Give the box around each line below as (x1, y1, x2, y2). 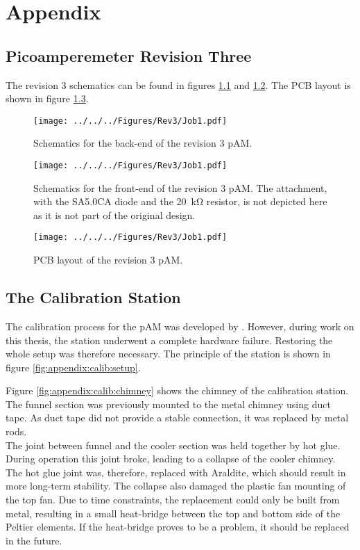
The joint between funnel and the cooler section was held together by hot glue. (6, 437, 341, 452)
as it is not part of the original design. (33, 207, 196, 222)
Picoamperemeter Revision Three (6, 45, 252, 66)
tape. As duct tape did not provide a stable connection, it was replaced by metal (6, 410, 349, 425)
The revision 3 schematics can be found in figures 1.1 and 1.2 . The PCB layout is (6, 77, 351, 92)
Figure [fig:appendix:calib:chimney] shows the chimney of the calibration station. (6, 383, 349, 398)
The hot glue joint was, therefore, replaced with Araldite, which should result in (6, 464, 346, 479)
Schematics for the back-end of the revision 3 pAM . (33, 136, 252, 150)
